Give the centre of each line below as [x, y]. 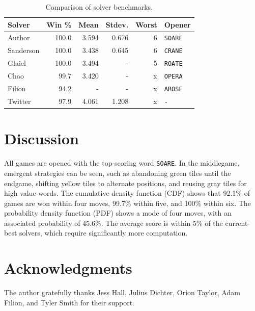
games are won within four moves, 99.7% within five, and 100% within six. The [127, 203]
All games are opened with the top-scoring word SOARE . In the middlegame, [122, 163]
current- [238, 223]
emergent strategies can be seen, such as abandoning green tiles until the [118, 173]
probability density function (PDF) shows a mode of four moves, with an [118, 213]
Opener [177, 24]
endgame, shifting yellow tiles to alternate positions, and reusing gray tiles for [125, 183]
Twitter [19, 101]
